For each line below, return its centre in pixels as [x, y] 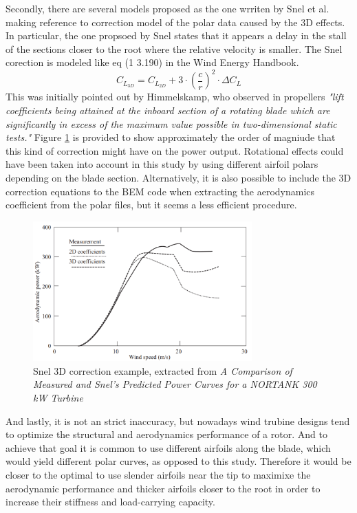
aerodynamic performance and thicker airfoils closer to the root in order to [163, 488]
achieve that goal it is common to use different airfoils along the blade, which [168, 447]
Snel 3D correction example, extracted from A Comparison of [163, 370]
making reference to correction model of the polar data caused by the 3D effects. [175, 22]
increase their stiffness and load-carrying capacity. [110, 502]
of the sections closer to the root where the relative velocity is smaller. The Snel [174, 48]
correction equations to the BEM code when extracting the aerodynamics [160, 191]
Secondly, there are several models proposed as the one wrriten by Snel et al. [167, 8]
